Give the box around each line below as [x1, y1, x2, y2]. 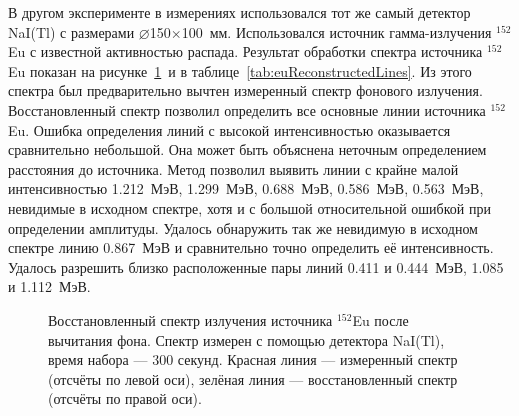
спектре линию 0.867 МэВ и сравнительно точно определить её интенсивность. [8, 237, 494, 258]
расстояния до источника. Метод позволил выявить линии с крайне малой [8, 158, 459, 179]
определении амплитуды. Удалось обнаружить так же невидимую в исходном [8, 217, 478, 238]
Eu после [352, 309, 409, 330]
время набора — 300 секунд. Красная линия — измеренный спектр [48, 349, 458, 370]
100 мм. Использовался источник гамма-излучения [181, 21, 492, 42]
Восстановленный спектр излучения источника [48, 309, 333, 330]
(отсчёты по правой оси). [48, 388, 202, 409]
